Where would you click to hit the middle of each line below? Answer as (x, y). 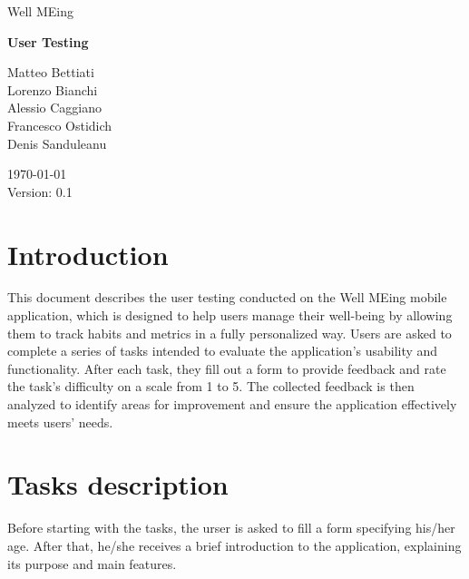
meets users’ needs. (60, 422)
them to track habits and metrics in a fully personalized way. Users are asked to (230, 333)
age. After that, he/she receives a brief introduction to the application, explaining (234, 545)
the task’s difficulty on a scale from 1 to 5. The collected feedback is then (211, 386)
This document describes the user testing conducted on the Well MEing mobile (227, 297)
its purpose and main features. (92, 563)
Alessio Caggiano (54, 108)
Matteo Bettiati (51, 72)
